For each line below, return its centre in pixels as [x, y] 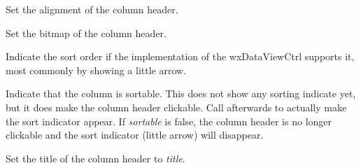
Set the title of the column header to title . [95, 158]
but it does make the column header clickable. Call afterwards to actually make [176, 107]
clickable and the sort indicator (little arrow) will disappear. [135, 135]
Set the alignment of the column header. [92, 9]
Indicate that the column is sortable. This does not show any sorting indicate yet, [181, 93]
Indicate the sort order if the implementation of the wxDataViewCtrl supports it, [180, 56]
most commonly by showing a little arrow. [96, 70]
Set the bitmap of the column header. [86, 33]
